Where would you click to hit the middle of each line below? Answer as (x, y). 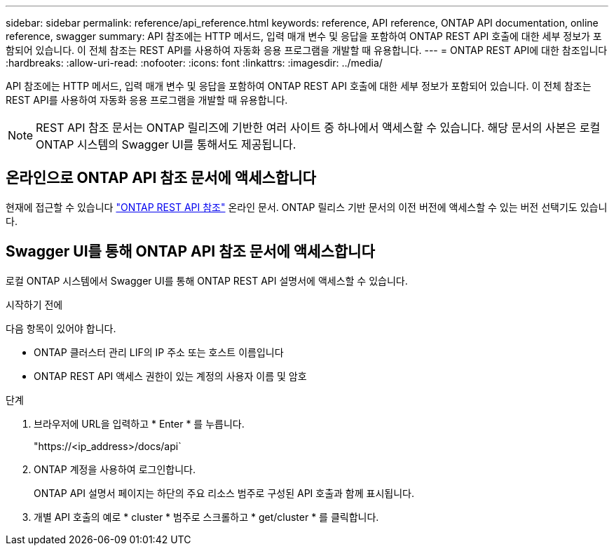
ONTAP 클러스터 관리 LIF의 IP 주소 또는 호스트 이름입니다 (159, 352)
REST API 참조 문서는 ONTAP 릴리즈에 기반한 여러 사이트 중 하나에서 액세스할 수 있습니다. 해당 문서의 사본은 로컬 (318, 128)
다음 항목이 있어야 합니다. (61, 328)
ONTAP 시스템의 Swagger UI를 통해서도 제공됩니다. (166, 144)
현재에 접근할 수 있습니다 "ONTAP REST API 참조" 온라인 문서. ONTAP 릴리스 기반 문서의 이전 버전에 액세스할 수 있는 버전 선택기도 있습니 (307, 207)
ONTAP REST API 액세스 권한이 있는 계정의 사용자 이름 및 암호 (170, 376)
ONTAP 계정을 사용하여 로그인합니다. (115, 469)
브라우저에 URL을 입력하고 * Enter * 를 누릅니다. (139, 423)
